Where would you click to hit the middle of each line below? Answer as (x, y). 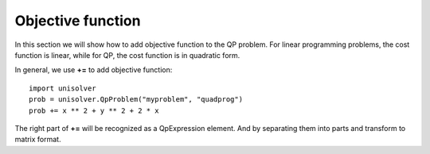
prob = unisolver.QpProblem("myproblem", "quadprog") (136, 100)
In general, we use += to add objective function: (94, 70)
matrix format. (38, 140)
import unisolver (63, 88)
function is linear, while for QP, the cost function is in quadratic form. (127, 55)
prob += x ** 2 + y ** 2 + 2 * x (94, 110)
